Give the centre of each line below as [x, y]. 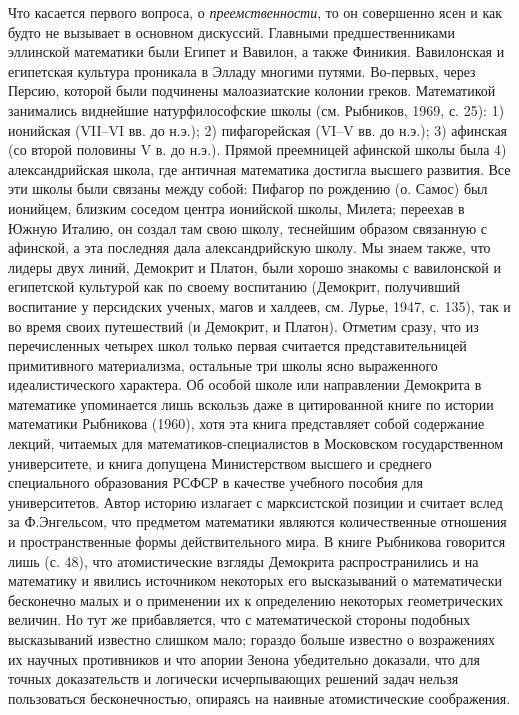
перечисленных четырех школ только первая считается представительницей [237, 345]
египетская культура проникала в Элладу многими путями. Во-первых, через [242, 70]
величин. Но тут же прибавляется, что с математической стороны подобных [239, 619]
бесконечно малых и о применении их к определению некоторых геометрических [256, 599]
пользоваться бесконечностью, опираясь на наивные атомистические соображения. [259, 697]
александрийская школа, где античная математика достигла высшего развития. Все [259, 168]
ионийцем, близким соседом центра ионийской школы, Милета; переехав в [236, 207]
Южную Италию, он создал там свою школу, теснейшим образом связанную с [247, 227]
